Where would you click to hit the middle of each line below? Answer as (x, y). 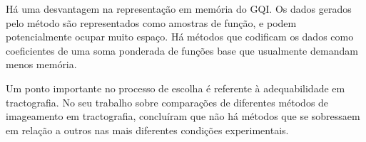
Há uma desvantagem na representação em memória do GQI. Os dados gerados (179, 9)
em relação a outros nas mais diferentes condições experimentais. (147, 130)
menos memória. (41, 64)
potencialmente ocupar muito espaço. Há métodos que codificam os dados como (180, 37)
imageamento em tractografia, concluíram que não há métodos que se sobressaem (183, 116)
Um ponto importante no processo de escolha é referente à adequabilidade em (176, 88)
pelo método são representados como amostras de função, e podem (151, 22)
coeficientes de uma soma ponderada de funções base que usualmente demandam (182, 50)
